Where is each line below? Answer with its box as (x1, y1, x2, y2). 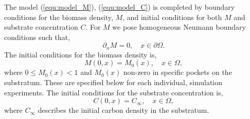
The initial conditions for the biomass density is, (4, 49, 157, 60)
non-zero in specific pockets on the (123, 67, 232, 77)
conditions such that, (4, 31, 70, 42)
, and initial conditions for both (122, 11, 222, 22)
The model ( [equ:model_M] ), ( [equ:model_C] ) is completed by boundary (4, 2, 235, 12)
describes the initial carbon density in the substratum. (38, 105, 209, 115)
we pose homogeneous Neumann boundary (112, 22, 246, 32)
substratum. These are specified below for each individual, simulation (4, 77, 223, 88)
